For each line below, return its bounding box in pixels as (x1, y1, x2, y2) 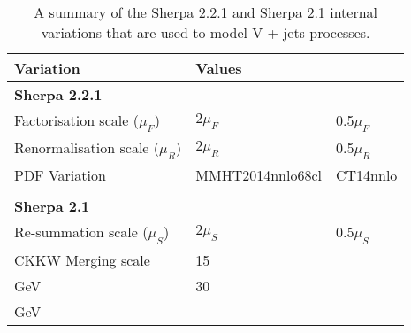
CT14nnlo (335, 165, 398, 186)
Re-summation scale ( (14, 221, 148, 243)
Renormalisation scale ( (14, 137, 159, 159)
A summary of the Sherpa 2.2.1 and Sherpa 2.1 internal (34, 2, 378, 22)
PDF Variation (14, 165, 106, 186)
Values (195, 58, 242, 78)
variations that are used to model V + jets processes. (41, 22, 370, 43)
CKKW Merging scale (14, 249, 150, 270)
